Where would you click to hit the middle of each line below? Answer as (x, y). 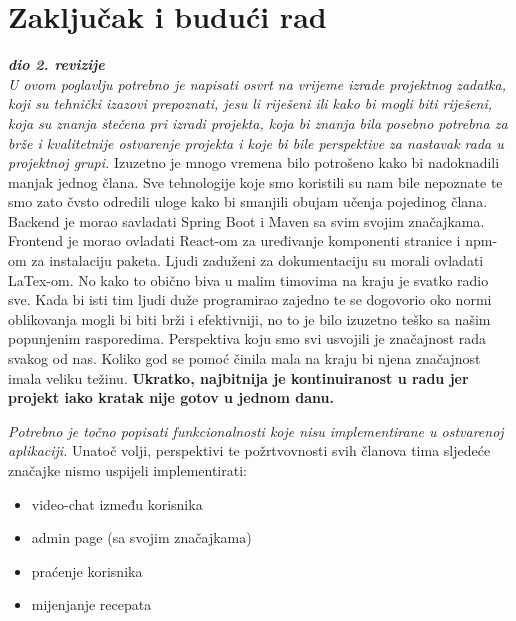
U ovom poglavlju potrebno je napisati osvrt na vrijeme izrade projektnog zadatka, (257, 83)
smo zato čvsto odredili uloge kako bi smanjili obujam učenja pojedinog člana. (248, 201)
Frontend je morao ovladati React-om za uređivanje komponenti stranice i (234, 240)
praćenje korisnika (87, 570)
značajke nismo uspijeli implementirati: (127, 470)
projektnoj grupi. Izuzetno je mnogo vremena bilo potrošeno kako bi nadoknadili (254, 162)
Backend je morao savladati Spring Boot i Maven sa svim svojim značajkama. (246, 220)
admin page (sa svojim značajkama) (141, 537)
